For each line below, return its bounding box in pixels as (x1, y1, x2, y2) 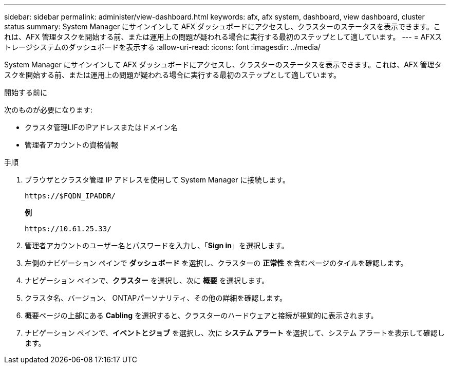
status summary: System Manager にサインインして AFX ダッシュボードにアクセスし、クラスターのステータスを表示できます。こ (4, 22, 441, 31)
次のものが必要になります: (4, 105, 93, 114)
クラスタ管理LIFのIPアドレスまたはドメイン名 (25, 123, 178, 132)
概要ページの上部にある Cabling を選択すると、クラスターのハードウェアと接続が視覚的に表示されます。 (25, 311, 378, 320)
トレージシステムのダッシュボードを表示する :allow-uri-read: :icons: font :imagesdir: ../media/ (4, 43, 321, 51)
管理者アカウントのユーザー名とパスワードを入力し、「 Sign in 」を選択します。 (25, 241, 289, 250)
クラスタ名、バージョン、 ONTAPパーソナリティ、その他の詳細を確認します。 (25, 293, 287, 302)
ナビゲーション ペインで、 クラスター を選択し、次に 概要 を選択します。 (25, 276, 269, 285)
